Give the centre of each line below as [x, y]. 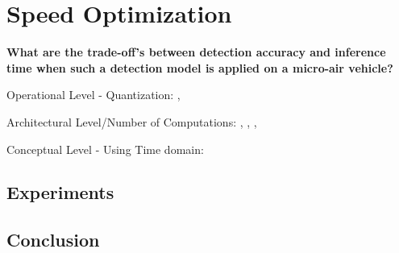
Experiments [60, 192]
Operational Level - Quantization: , [94, 95]
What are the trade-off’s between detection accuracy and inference [196, 52]
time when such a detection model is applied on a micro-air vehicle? [200, 67]
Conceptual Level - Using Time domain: [105, 149]
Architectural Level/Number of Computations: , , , [132, 121]
